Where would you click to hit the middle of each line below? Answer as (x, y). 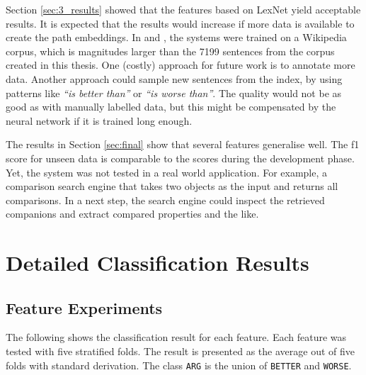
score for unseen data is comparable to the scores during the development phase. (180, 158)
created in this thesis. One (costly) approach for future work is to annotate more (181, 65)
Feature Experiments (84, 307)
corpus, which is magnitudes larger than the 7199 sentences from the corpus (170, 51)
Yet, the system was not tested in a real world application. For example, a (167, 172)
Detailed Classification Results (158, 263)
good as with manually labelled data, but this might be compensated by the (171, 107)
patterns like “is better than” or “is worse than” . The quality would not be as (174, 93)
